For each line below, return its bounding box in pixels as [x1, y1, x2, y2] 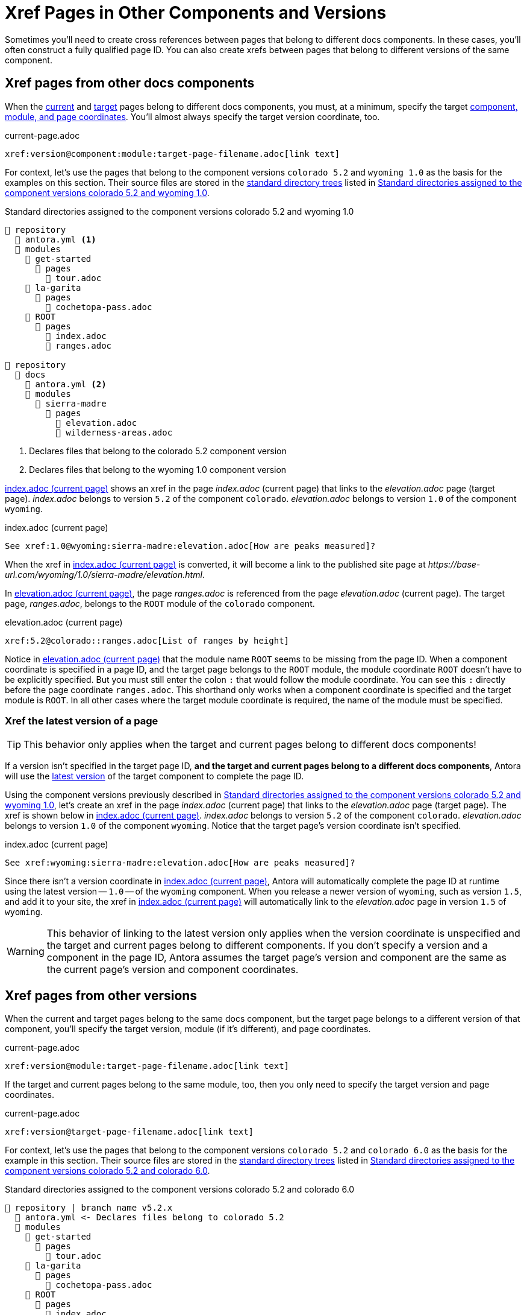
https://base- [428, 559, 481, 569]
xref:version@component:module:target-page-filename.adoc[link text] [5, 148, 340, 159]
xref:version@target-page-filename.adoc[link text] [5, 1127, 254, 1137]
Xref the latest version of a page [5, 714, 158, 727]
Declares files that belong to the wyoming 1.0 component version [29, 464, 287, 475]
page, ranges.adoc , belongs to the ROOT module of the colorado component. [5, 598, 315, 609]
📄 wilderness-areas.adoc [55, 427, 173, 437]
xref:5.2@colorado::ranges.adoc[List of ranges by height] [5, 635, 290, 645]
